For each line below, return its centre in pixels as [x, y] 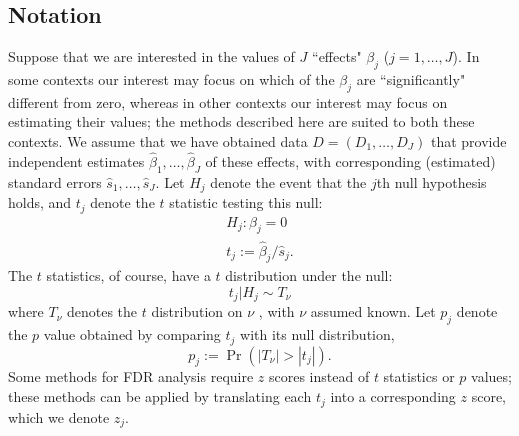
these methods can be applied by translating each [160, 396]
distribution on [197, 311]
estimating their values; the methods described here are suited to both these [241, 121]
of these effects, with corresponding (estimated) [350, 160]
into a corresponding [393, 396]
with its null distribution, [317, 334]
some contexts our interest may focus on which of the [171, 79]
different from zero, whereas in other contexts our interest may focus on [228, 101]
